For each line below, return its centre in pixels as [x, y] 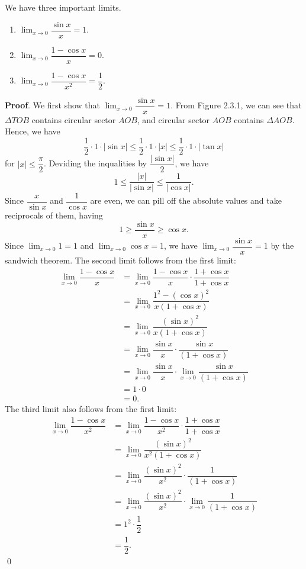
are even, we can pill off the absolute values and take [186, 200]
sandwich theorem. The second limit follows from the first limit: [120, 260]
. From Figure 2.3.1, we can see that [236, 105]
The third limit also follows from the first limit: [91, 409]
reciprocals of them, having [54, 215]
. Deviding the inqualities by [95, 163]
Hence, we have [33, 131]
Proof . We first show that [53, 105]
